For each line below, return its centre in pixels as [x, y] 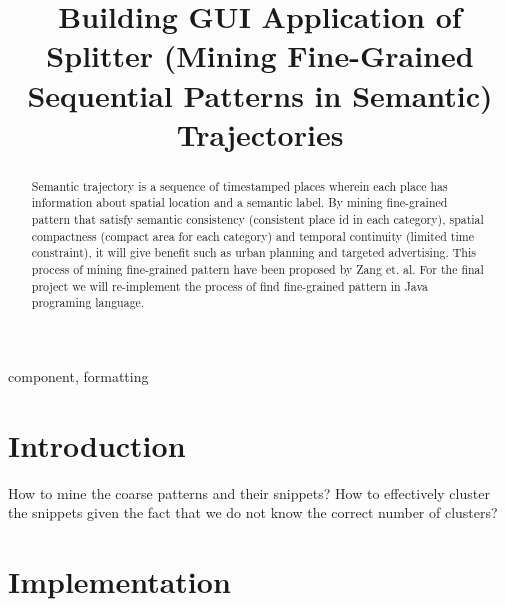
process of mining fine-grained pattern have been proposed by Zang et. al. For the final [257, 269]
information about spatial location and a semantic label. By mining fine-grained [239, 202]
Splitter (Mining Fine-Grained [260, 55]
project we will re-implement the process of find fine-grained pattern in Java [229, 285]
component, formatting [78, 375]
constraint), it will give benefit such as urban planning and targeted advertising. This [253, 252]
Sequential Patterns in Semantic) [260, 94]
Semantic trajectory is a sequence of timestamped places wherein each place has [239, 185]
